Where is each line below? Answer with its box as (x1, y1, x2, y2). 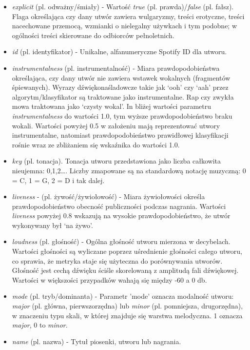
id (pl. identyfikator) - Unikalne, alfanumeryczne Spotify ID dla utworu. (12, 46, 227, 57)
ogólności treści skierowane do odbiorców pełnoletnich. (12, 30, 174, 40)
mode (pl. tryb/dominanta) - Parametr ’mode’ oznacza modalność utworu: (12, 291, 234, 301)
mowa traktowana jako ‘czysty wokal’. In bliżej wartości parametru (12, 101, 212, 111)
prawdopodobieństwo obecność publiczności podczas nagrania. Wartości (12, 201, 226, 211)
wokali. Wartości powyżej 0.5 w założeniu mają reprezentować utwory (12, 120, 220, 130)
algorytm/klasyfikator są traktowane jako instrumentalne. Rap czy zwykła (12, 91, 234, 102)
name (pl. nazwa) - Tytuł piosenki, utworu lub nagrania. (12, 336, 181, 346)
